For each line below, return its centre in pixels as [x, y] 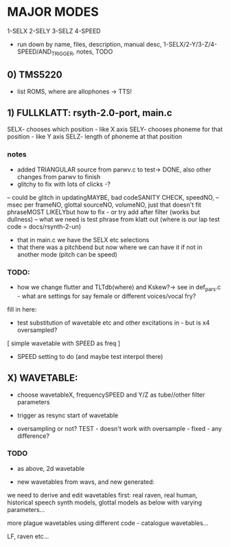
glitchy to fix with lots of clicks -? [64, 184]
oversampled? [37, 329]
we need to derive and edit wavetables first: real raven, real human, [102, 495]
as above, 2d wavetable [50, 468]
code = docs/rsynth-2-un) [44, 226]
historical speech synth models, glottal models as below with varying [105, 502]
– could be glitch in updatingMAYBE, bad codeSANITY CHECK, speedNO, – [113, 197]
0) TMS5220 [35, 75]
